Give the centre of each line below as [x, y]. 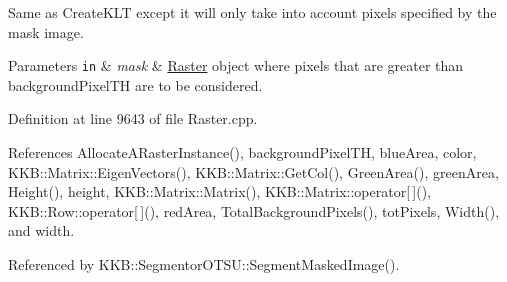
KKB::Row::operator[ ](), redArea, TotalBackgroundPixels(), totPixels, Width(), [254, 210]
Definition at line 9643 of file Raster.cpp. [133, 118]
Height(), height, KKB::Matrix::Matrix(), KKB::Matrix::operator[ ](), [220, 191]
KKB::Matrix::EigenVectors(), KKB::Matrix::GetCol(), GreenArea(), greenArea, [253, 171]
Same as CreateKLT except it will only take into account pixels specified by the [252, 12]
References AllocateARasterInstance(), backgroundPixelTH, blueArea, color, [242, 152]
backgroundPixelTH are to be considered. [135, 84]
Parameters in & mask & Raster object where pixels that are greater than [236, 65]
